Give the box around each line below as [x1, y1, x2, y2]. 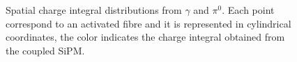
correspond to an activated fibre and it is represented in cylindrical [6, 16, 291, 30]
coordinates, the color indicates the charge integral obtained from [6, 30, 285, 44]
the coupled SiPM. [6, 43, 85, 57]
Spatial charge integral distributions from [6, 3, 182, 17]
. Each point [222, 3, 275, 17]
